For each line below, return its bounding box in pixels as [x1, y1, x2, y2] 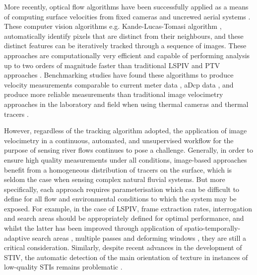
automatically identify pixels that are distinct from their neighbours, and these [4, 30, 244, 41]
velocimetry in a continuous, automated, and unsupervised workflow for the [4, 135, 234, 145]
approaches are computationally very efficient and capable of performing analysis [4, 50, 250, 60]
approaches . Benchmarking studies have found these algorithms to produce [4, 70, 234, 80]
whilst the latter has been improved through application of [4, 223, 183, 233]
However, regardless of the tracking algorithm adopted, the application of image [4, 125, 247, 136]
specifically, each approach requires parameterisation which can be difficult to [4, 183, 240, 194]
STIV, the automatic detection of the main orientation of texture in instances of [4, 252, 248, 262]
